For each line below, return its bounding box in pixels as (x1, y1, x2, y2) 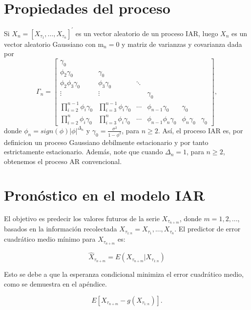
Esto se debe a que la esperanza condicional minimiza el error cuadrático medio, (4, 269, 244, 279)
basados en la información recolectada (4, 224, 117, 234)
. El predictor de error (174, 224, 241, 234)
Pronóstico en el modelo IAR (4, 185, 205, 205)
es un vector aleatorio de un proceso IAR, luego (75, 28, 218, 38)
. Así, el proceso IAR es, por (158, 125, 243, 135)
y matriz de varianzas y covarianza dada (122, 39, 242, 49)
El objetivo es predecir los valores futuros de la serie (4, 213, 160, 223)
